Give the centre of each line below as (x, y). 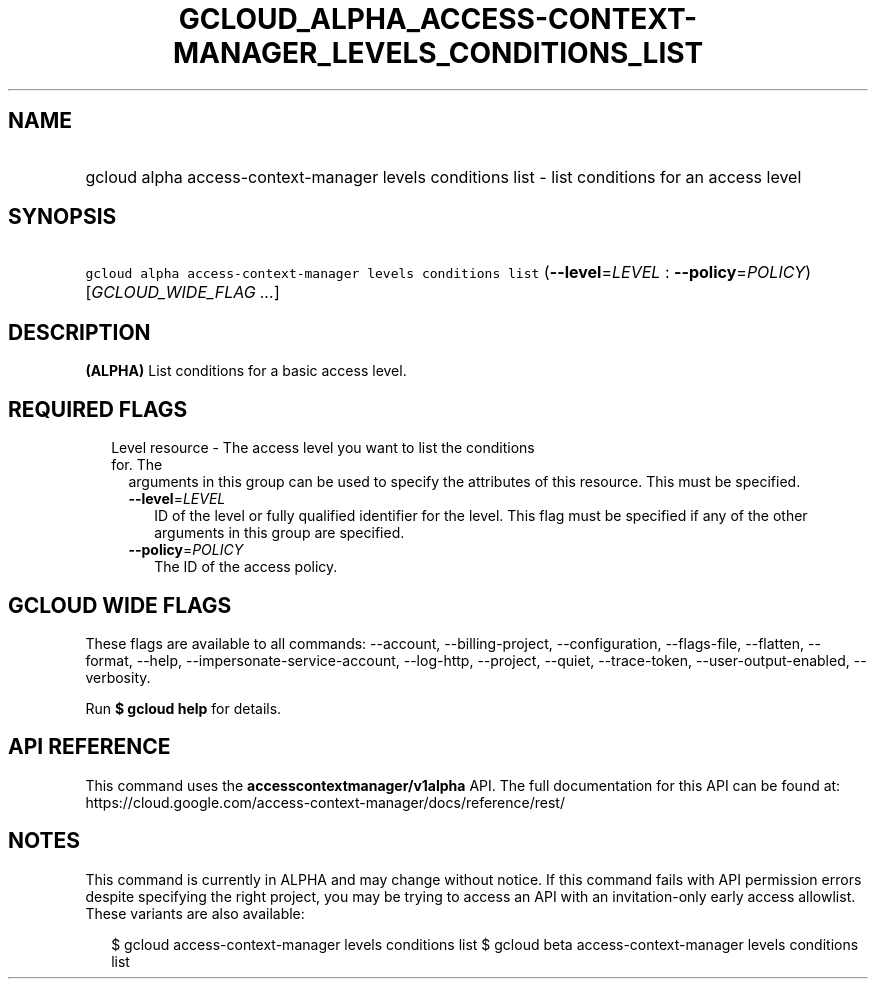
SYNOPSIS (62, 217)
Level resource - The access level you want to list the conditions (323, 448)
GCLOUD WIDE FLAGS (120, 605)
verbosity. (118, 677)
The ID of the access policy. (246, 567)
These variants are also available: (195, 913)
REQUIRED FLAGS (98, 409)
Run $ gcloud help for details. (183, 708)
